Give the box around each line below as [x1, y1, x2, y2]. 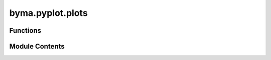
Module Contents [9, 42, 65, 51]
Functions [9, 26, 42, 35]
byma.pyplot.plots [9, 7, 88, 18]
